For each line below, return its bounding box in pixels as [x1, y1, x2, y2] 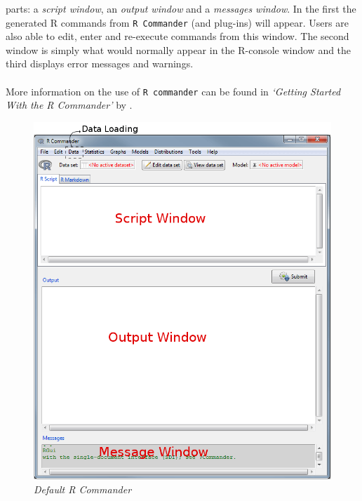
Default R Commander [34, 481, 132, 496]
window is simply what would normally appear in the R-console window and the [6, 42, 351, 57]
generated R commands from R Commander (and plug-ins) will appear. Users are [6, 15, 349, 29]
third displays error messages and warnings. [6, 56, 194, 71]
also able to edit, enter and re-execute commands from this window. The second [6, 29, 349, 44]
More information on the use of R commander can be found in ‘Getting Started [6, 83, 341, 98]
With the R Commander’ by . [6, 98, 133, 112]
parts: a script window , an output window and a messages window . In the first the [6, 1, 356, 15]
